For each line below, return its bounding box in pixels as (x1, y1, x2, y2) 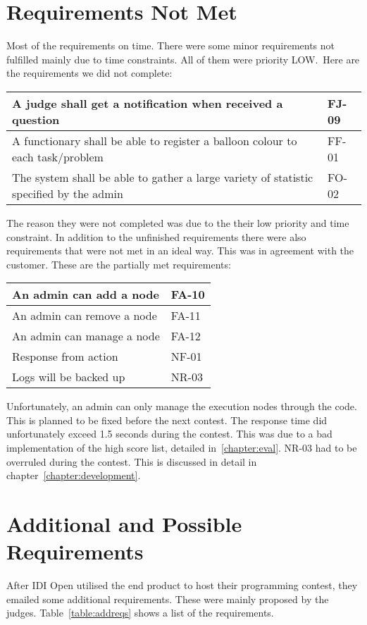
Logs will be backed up (12, 369, 125, 385)
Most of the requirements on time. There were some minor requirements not (6, 38, 335, 53)
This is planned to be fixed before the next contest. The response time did (6, 412, 328, 427)
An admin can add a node (12, 286, 159, 303)
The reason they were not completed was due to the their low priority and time (6, 215, 349, 230)
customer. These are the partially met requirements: (6, 256, 231, 271)
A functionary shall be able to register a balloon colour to (12, 132, 297, 149)
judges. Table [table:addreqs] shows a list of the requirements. (6, 605, 274, 620)
